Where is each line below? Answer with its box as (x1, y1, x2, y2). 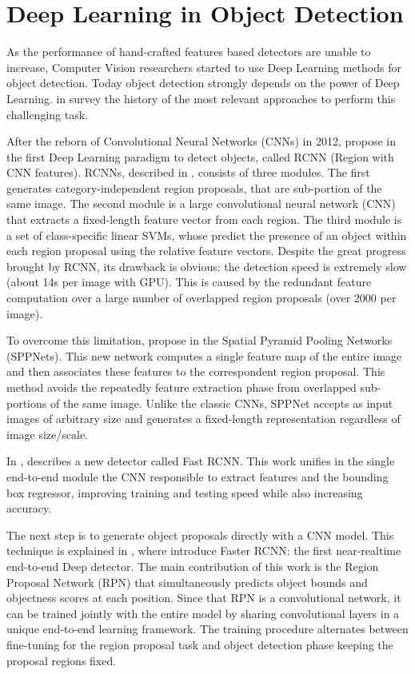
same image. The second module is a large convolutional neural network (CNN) (6, 195, 396, 212)
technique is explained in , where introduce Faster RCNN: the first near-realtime (6, 542, 401, 559)
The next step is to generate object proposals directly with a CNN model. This (6, 526, 394, 543)
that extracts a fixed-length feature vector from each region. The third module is (6, 211, 402, 228)
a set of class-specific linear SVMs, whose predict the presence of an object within (6, 226, 407, 243)
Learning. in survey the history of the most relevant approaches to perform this (6, 90, 396, 106)
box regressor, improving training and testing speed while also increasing (6, 484, 363, 501)
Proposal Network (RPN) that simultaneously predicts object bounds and (6, 573, 368, 590)
